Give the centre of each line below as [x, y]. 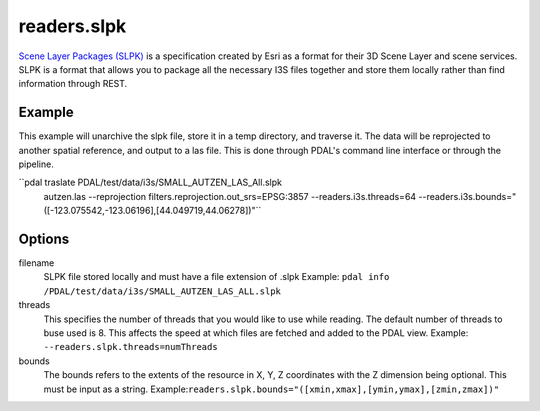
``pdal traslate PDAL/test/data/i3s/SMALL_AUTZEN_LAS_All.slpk [150, 182]
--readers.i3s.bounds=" [467, 196]
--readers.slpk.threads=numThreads [131, 347]
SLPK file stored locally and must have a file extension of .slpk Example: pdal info [216, 277]
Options [44, 239]
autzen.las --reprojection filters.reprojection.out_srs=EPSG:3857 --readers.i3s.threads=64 [230, 196]
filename [36, 263]
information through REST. [73, 84]
